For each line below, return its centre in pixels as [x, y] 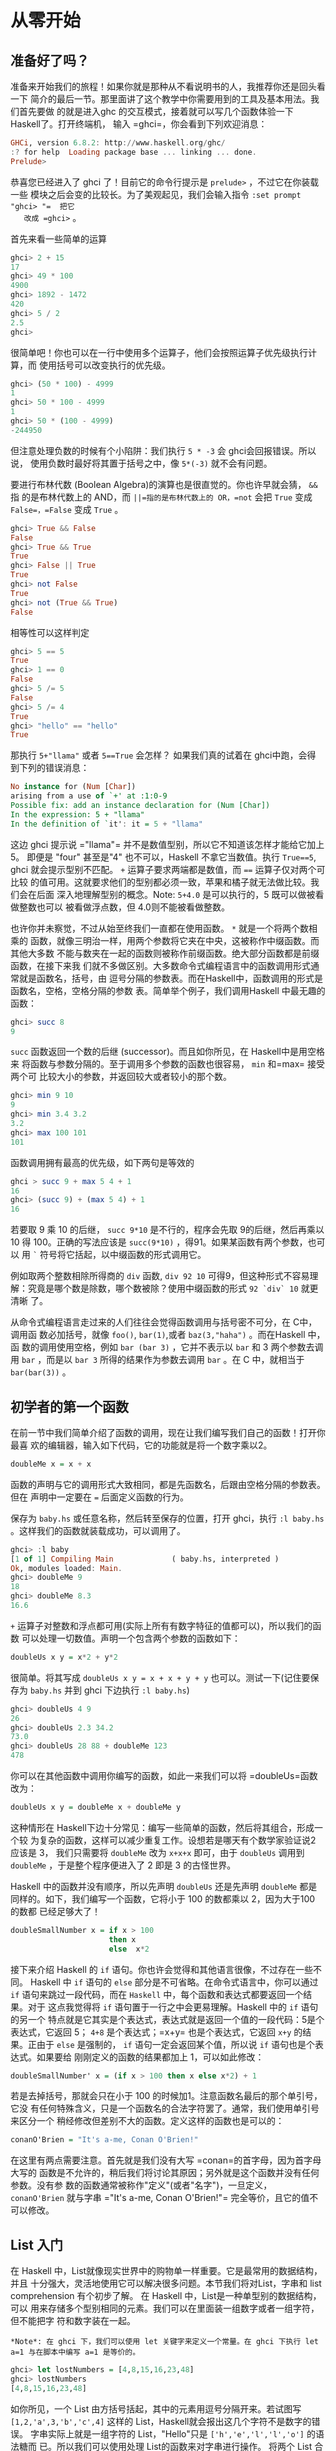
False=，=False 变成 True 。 [67, 509]
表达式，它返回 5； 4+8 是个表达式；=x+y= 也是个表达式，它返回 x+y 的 [156, 2032]
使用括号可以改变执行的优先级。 [104, 365]
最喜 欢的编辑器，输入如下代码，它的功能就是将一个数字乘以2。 [141, 1445]
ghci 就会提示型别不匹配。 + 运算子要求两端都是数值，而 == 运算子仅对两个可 [168, 869]
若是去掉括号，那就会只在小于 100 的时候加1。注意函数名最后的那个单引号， [166, 2096]
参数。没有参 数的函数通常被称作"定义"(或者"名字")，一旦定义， [141, 2185]
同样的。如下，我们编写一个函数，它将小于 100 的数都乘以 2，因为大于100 [163, 1898]
